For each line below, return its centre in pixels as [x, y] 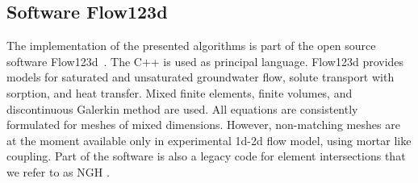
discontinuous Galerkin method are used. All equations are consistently [182, 108]
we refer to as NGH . [58, 171]
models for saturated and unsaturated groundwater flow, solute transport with [201, 77]
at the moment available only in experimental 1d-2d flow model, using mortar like [209, 140]
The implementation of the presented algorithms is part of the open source [191, 46]
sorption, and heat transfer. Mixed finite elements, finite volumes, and [180, 92]
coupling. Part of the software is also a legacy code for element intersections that [206, 156]
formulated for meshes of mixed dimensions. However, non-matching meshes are [203, 125]
